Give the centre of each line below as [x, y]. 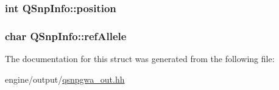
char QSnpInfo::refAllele [66, 36]
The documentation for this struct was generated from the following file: [140, 59]
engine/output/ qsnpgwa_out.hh [65, 79]
